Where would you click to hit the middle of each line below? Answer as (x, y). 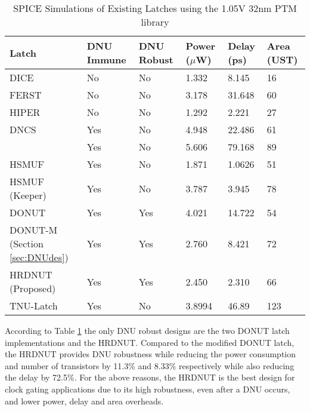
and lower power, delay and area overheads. (84, 401)
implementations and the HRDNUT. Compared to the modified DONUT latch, (150, 342)
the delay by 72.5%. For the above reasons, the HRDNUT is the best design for (150, 377)
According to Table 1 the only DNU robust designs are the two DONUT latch (147, 330)
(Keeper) (28, 195)
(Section (27, 243)
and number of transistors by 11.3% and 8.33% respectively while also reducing (150, 365)
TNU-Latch (34, 306)
